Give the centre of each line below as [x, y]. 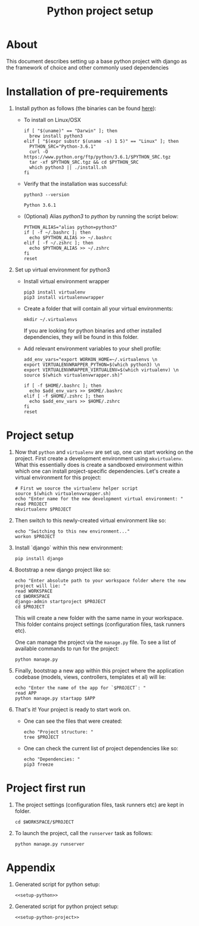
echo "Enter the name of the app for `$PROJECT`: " [80, 688]
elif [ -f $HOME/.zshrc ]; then [64, 396]
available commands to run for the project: [67, 648]
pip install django [39, 558]
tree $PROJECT [41, 737]
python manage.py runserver [49, 844]
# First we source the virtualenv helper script [76, 488]
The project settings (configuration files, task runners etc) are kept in [99, 805]
